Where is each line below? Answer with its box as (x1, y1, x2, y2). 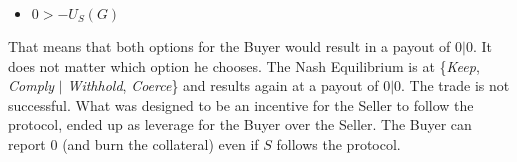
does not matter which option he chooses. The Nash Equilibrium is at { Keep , (8, 55, 480, 76)
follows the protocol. (276, 133, 401, 154)
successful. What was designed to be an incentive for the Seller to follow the (8, 94, 474, 115)
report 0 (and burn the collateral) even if (8, 133, 259, 154)
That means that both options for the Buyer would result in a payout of (8, 36, 451, 56)
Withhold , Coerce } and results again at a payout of (67, 75, 379, 96)
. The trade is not (401, 75, 510, 96)
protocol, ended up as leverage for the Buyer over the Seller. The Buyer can (8, 114, 472, 135)
